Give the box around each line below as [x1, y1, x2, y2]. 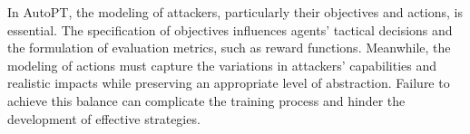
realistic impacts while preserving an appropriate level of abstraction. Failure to [7, 73, 450, 92]
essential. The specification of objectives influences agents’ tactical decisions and [7, 20, 453, 39]
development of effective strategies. [7, 109, 201, 128]
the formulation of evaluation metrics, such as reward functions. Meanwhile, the [7, 38, 451, 57]
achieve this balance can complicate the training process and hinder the [7, 91, 406, 110]
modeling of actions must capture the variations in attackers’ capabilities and [7, 55, 437, 74]
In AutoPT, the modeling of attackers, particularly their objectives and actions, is [7, 3, 463, 21]
